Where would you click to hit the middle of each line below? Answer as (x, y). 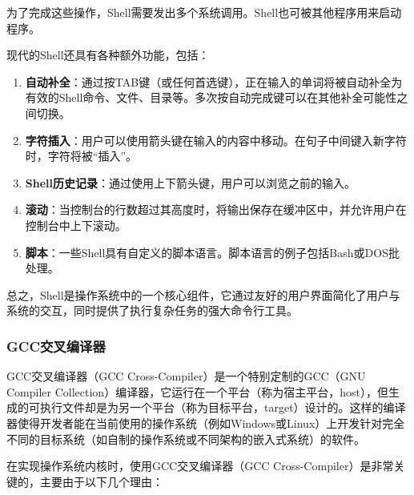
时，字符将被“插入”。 (81, 156)
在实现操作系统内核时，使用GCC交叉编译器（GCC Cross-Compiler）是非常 (200, 466)
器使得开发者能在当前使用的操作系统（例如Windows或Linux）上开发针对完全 (206, 423)
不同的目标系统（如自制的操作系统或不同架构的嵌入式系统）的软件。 (186, 439)
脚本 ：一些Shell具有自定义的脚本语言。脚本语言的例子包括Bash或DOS (207, 252)
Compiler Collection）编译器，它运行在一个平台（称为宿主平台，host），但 (197, 391)
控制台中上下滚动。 (76, 225)
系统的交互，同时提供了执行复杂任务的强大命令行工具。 (152, 310)
